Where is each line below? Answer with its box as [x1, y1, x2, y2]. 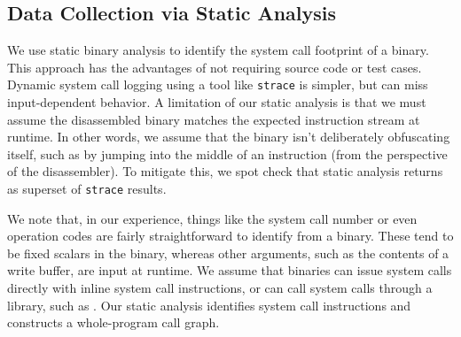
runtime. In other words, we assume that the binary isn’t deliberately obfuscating [7, 127, 450, 146]
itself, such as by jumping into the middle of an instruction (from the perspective [7, 144, 448, 163]
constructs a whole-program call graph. [7, 313, 220, 332]
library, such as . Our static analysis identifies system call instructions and [7, 295, 411, 314]
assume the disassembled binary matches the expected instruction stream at [7, 110, 420, 128]
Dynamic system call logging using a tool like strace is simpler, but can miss [7, 75, 428, 94]
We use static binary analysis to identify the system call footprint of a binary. [7, 41, 429, 59]
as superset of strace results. [7, 180, 167, 198]
